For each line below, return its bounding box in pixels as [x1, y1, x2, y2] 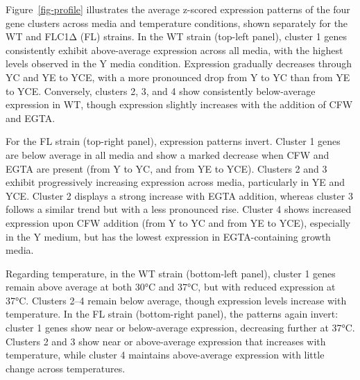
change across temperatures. [6, 361, 126, 375]
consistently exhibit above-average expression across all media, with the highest [6, 42, 343, 57]
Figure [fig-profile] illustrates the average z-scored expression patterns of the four [6, 2, 350, 16]
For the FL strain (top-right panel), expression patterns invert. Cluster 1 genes [6, 134, 341, 148]
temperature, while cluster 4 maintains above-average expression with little [6, 347, 325, 362]
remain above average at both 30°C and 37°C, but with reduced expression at [6, 279, 336, 294]
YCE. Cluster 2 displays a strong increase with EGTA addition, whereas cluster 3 [6, 188, 353, 202]
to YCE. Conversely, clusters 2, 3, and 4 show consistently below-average [6, 83, 316, 98]
